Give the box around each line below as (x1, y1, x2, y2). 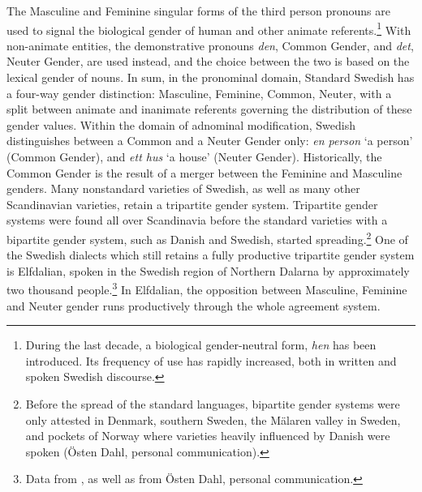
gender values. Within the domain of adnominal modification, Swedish (6, 116, 355, 133)
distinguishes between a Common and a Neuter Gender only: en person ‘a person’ (6, 132, 413, 149)
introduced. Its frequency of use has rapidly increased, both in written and (25, 352, 397, 369)
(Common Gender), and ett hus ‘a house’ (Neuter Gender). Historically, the (6, 148, 382, 165)
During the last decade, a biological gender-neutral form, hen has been (25, 336, 377, 353)
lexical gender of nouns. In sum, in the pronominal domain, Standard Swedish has (6, 69, 415, 86)
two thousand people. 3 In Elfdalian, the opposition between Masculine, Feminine (6, 279, 407, 298)
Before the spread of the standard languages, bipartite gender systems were (25, 396, 400, 413)
